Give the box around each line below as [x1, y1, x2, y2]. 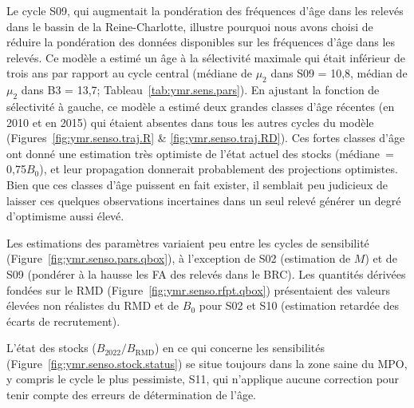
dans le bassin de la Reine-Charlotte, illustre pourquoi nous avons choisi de [6, 18, 373, 34]
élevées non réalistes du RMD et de [6, 297, 179, 314]
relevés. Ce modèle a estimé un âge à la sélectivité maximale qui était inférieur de [6, 49, 405, 65]
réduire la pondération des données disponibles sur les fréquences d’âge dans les [6, 34, 396, 50]
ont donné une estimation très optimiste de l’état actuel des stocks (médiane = [6, 145, 394, 161]
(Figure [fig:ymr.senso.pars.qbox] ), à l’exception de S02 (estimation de [6, 250, 351, 267]
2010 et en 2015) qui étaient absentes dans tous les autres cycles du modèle [6, 113, 374, 130]
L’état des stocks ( [6, 339, 97, 356]
